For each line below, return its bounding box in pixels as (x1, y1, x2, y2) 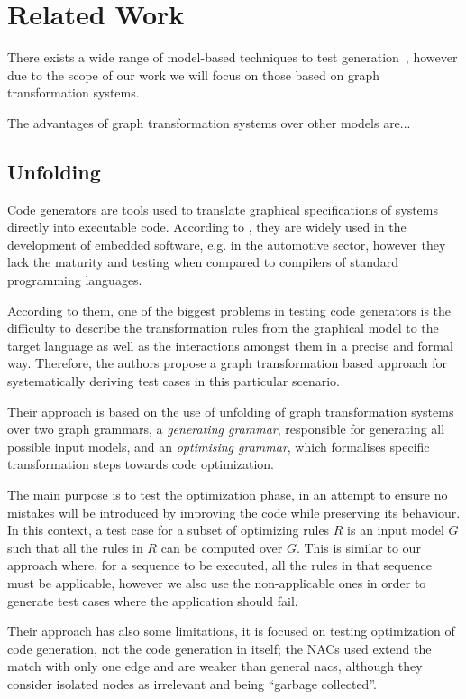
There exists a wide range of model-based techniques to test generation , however (7, 48, 458, 67)
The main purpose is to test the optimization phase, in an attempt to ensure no (7, 485, 448, 504)
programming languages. (7, 271, 142, 290)
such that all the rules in (7, 538, 143, 556)
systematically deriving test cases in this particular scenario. (7, 372, 340, 391)
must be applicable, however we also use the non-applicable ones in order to (7, 573, 426, 592)
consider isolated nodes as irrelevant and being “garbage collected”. (7, 674, 377, 693)
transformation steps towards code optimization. (7, 455, 274, 474)
